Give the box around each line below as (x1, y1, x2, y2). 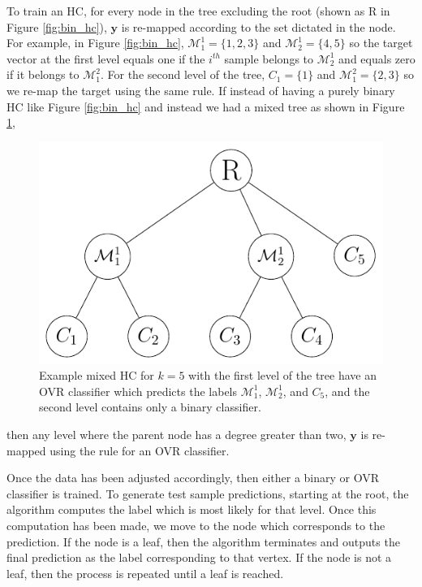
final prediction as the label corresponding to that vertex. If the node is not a (6, 549, 392, 566)
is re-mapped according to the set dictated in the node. (121, 18, 396, 35)
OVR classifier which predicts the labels (39, 382, 238, 399)
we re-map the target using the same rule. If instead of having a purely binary (6, 81, 395, 98)
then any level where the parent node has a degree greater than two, (6, 425, 347, 442)
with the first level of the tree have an (188, 367, 377, 384)
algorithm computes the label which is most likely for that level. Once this (6, 501, 377, 518)
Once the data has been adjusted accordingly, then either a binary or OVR (6, 469, 380, 486)
